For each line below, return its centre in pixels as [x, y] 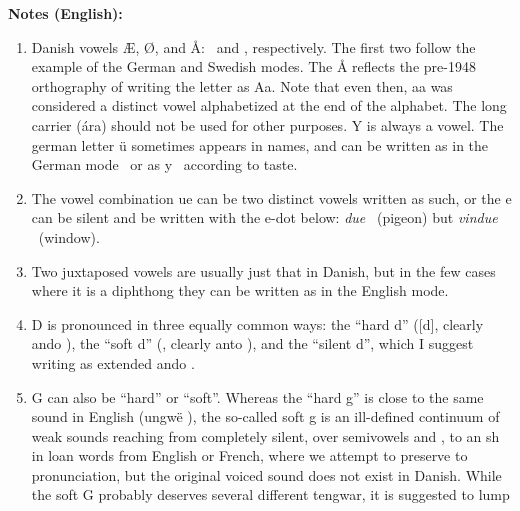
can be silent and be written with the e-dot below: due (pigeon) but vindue [264, 217]
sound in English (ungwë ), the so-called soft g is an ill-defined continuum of [265, 416]
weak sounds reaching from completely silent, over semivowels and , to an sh [265, 435]
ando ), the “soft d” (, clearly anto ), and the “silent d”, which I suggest [252, 343]
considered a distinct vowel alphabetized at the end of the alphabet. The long [269, 105]
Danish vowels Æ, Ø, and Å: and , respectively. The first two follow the [253, 46]
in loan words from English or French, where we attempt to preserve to [249, 455]
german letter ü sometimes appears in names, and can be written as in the [260, 144]
